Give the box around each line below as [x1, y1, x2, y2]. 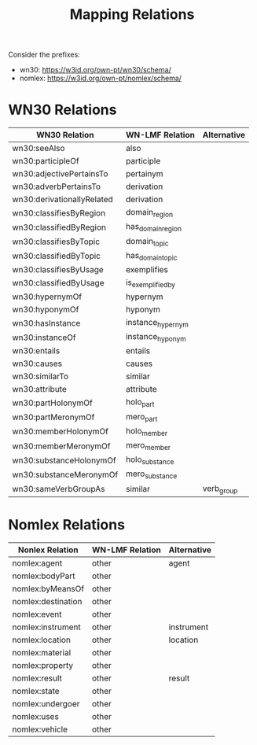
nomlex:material [12, 647, 72, 658]
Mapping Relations [69, 6, 195, 24]
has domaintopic [125, 249, 178, 262]
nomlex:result [12, 673, 63, 684]
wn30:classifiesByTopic [12, 236, 101, 247]
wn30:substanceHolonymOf [12, 455, 116, 466]
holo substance [125, 454, 174, 467]
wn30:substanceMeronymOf [12, 469, 119, 480]
